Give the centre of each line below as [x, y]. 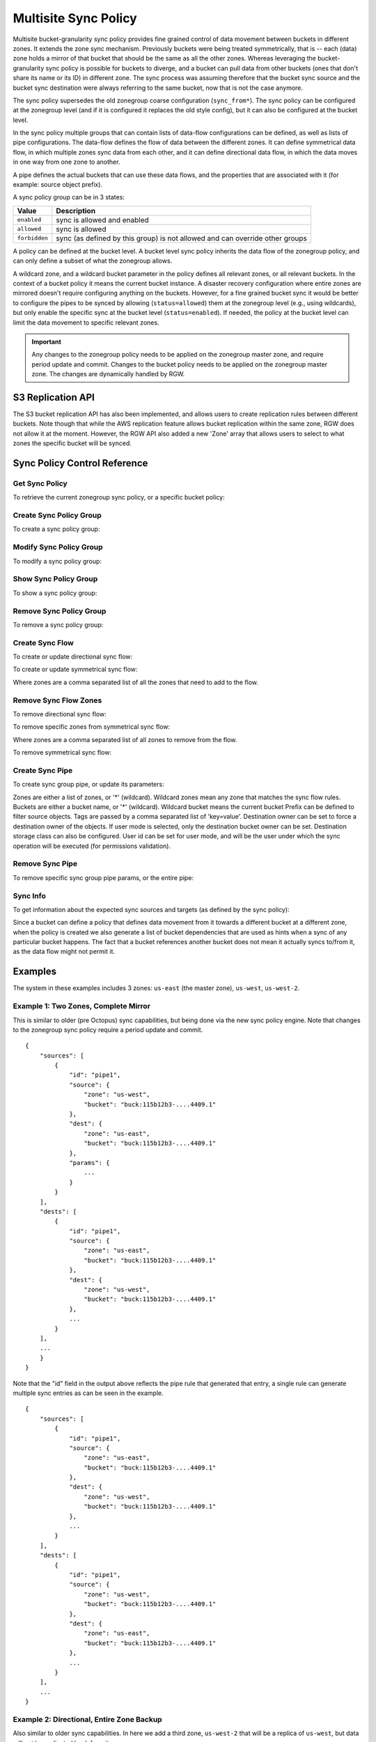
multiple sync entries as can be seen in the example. [88, 1393]
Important [47, 341]
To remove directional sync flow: [60, 714]
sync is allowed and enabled [102, 219]
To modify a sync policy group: [57, 561]
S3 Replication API [54, 397]
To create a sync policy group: [56, 529]
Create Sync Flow [44, 642]
